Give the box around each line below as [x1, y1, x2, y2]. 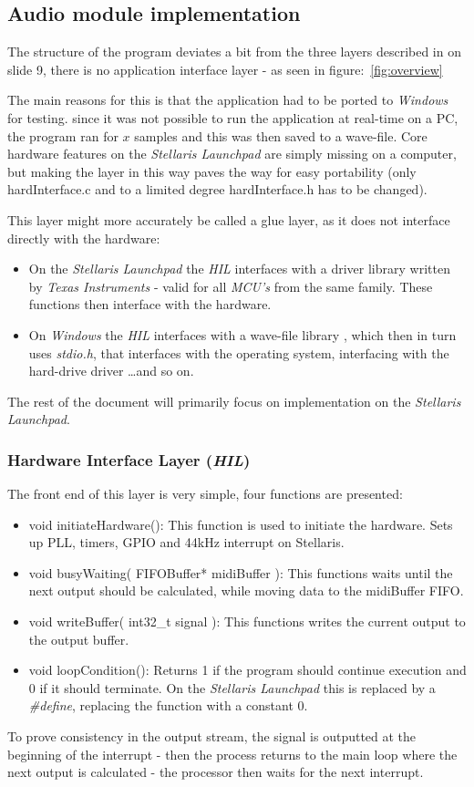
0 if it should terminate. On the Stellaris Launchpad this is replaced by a [28, 678, 436, 697]
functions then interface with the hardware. [28, 295, 272, 314]
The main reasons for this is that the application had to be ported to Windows [7, 90, 448, 109]
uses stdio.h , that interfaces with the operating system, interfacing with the [28, 343, 449, 362]
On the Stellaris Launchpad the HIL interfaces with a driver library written [28, 259, 450, 278]
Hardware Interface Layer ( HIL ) [7, 448, 251, 471]
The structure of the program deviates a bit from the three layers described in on [7, 42, 462, 61]
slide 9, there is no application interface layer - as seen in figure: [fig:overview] [7, 59, 443, 78]
